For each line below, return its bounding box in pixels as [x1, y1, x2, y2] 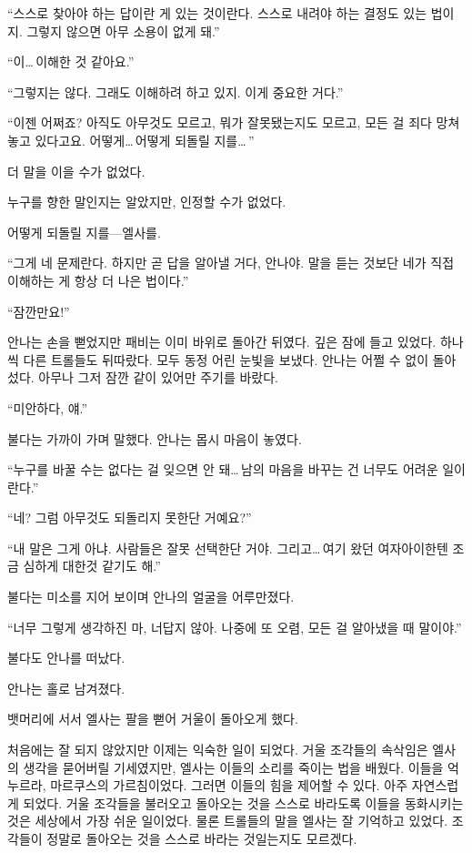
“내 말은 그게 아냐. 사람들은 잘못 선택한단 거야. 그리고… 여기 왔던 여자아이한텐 [7, 538, 448, 557]
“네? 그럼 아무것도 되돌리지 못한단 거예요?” [7, 508, 252, 527]
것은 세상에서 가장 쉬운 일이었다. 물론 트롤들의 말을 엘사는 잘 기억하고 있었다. [7, 811, 448, 830]
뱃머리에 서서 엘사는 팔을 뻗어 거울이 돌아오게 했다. [7, 709, 298, 728]
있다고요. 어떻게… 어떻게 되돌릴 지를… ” [35, 130, 255, 149]
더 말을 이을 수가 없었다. [7, 161, 146, 180]
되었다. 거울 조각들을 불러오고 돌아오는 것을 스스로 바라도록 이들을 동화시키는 [23, 793, 464, 812]
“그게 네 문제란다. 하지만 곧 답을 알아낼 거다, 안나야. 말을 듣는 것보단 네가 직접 [7, 253, 455, 272]
